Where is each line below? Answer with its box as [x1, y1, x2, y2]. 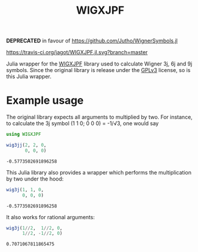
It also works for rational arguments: [6, 213, 95, 220]
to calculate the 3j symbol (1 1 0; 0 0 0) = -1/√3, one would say [6, 120, 159, 127]
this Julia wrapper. [6, 73, 52, 80]
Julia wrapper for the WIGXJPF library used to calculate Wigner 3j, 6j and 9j [6, 60, 193, 67]
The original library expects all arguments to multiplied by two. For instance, [6, 114, 193, 121]
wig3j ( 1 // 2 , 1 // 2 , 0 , [6, 225, 63, 231]
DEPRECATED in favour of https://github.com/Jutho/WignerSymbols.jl [6, 37, 178, 45]
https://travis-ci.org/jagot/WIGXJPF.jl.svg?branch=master [6, 49, 148, 56]
